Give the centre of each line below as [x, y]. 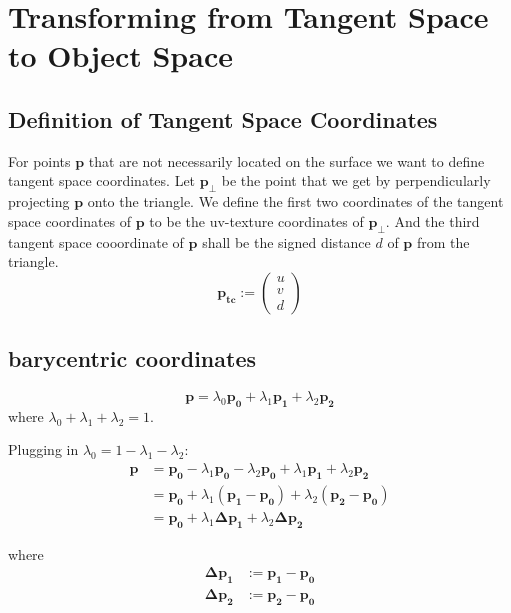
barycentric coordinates [132, 358]
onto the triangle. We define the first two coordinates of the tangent [295, 201]
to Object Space [120, 55]
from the [443, 241]
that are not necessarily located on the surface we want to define [286, 160]
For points [39, 160]
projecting [39, 201]
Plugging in [43, 449]
